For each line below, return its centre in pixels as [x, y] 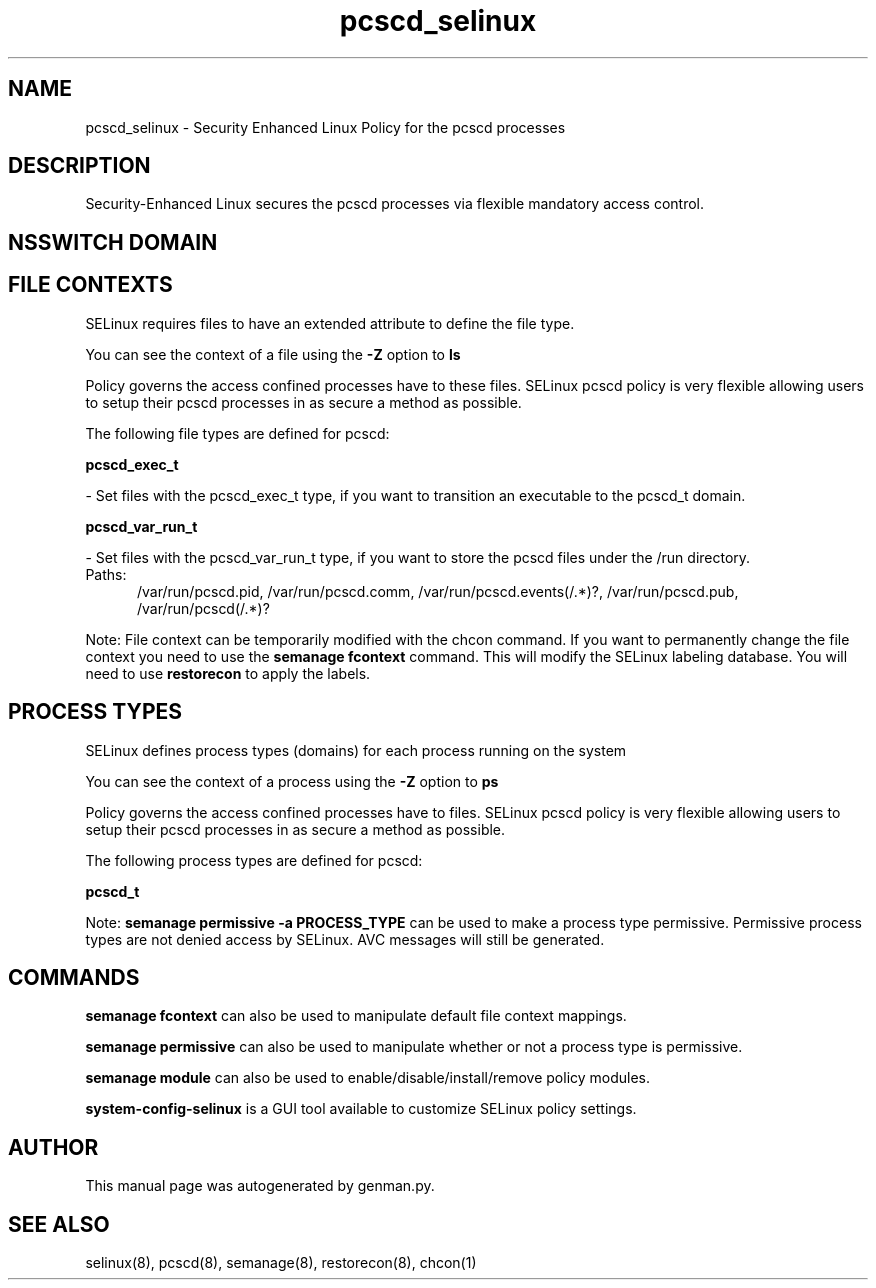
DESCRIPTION [79, 166]
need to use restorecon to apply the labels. [228, 673]
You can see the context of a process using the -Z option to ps [292, 781]
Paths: [106, 574]
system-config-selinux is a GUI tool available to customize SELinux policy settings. [361, 1109]
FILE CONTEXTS [90, 285]
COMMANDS [74, 977]
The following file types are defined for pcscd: [237, 433]
